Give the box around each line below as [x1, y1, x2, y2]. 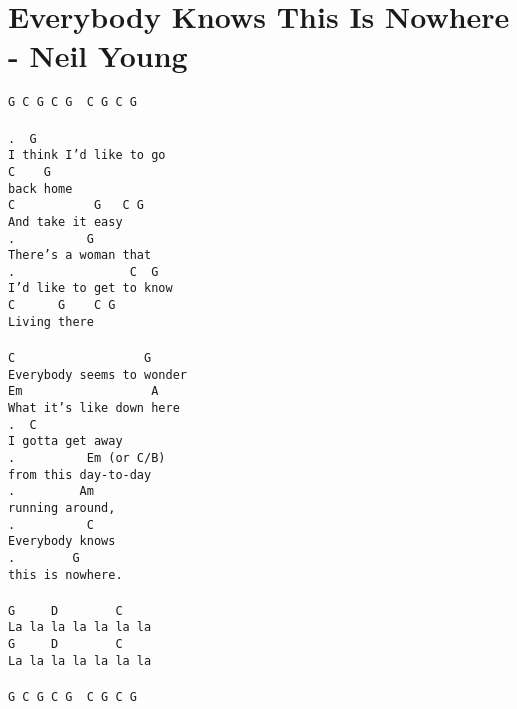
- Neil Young [8, 35, 188, 76]
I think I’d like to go [8, 148, 166, 163]
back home [8, 181, 73, 196]
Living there [8, 314, 94, 329]
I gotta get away [8, 434, 123, 449]
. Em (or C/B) [8, 450, 166, 465]
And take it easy [8, 214, 123, 229]
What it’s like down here [8, 401, 180, 415]
